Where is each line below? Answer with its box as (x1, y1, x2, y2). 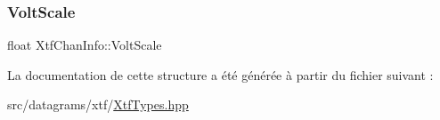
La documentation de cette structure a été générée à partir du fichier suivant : (7, 65, 434, 84)
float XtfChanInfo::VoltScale (7, 36, 162, 54)
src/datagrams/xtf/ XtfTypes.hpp (7, 95, 189, 114)
